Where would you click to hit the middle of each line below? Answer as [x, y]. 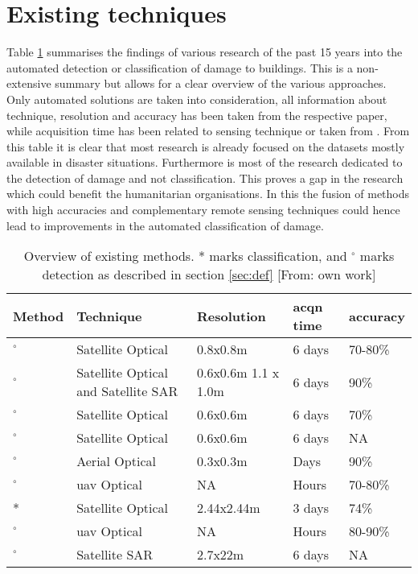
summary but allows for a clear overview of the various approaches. [221, 83]
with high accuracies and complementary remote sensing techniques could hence [203, 210]
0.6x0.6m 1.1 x [238, 373]
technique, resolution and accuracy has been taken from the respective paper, [197, 115]
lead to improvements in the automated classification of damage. [165, 225]
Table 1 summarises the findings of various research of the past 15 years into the [205, 52]
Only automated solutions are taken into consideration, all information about [197, 99]
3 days [311, 508]
